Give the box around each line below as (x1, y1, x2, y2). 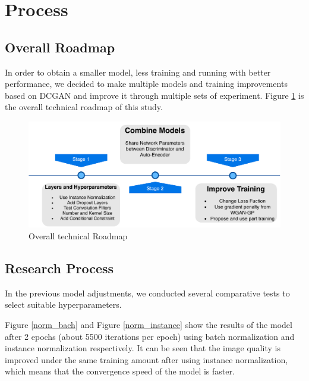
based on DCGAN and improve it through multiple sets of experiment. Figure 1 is (5, 89, 304, 101)
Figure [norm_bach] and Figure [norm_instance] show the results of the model (5, 318, 292, 330)
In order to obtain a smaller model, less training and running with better (5, 65, 271, 78)
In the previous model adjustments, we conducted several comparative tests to (5, 286, 290, 299)
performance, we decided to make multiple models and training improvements (5, 77, 288, 90)
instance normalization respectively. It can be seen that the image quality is (5, 342, 280, 354)
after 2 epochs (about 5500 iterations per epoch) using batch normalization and (5, 330, 295, 342)
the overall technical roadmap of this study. (5, 101, 163, 113)
